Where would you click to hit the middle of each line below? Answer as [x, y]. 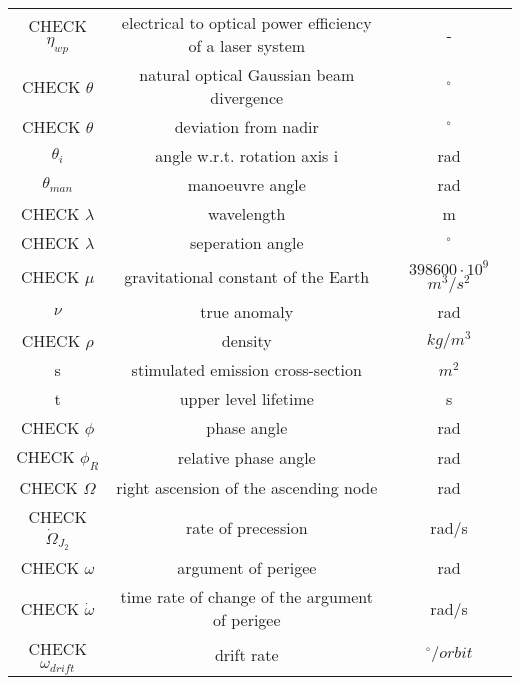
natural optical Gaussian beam [247, 74]
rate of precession [246, 528]
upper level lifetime [246, 398]
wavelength [247, 213]
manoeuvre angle [246, 184]
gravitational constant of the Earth [247, 277]
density [246, 340]
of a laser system [247, 45]
